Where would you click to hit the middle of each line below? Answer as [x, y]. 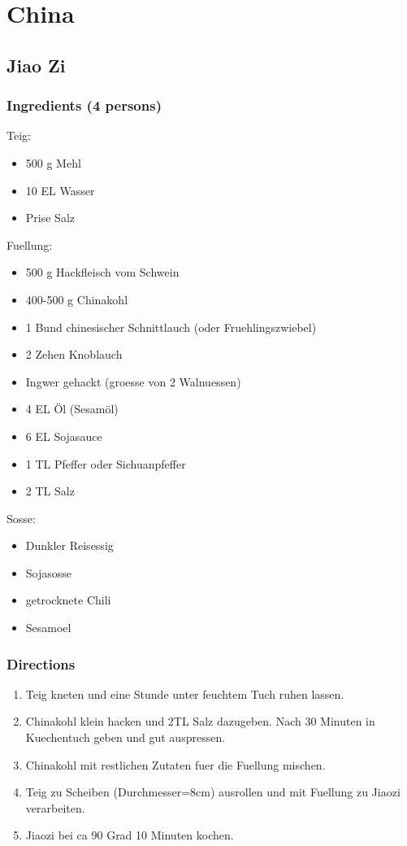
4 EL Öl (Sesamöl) [72, 409]
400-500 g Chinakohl [77, 299]
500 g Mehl [53, 162]
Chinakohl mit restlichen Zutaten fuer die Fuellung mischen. [175, 764]
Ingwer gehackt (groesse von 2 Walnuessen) [133, 381]
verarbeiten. [55, 807]
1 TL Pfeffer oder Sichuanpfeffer [106, 463]
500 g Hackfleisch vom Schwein [102, 272]
